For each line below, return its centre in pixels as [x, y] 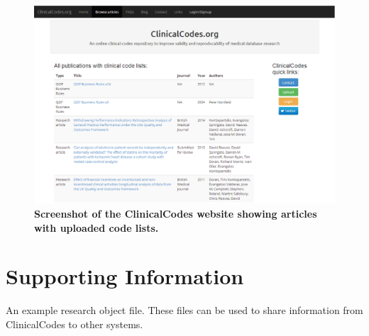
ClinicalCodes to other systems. [75, 324]
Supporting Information [125, 276]
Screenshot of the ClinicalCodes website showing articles [176, 214]
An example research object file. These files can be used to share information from [184, 310]
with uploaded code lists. [97, 227]
